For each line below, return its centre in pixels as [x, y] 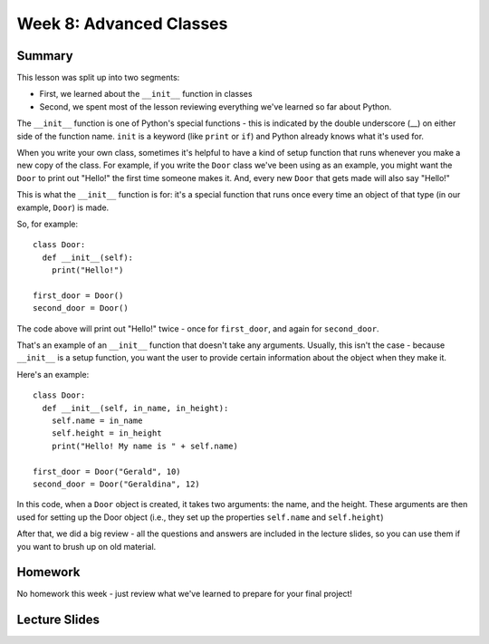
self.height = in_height [106, 433]
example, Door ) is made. [63, 207]
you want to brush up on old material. [86, 546]
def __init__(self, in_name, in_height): [135, 408]
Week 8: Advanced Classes [122, 24]
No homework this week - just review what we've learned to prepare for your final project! [185, 594]
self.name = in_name [97, 421]
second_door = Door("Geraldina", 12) [117, 484]
